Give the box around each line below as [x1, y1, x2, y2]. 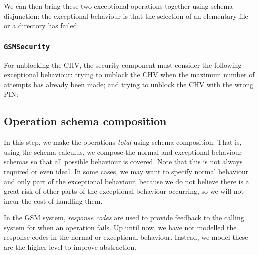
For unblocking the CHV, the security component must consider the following [4, 59, 242, 70]
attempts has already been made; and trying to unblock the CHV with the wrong [4, 79, 254, 89]
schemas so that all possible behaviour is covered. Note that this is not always [4, 156, 243, 167]
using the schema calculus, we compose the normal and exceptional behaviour [4, 146, 242, 157]
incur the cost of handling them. [4, 195, 103, 206]
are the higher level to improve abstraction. [4, 242, 137, 252]
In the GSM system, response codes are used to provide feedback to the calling [4, 212, 244, 223]
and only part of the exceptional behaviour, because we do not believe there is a [4, 176, 249, 186]
